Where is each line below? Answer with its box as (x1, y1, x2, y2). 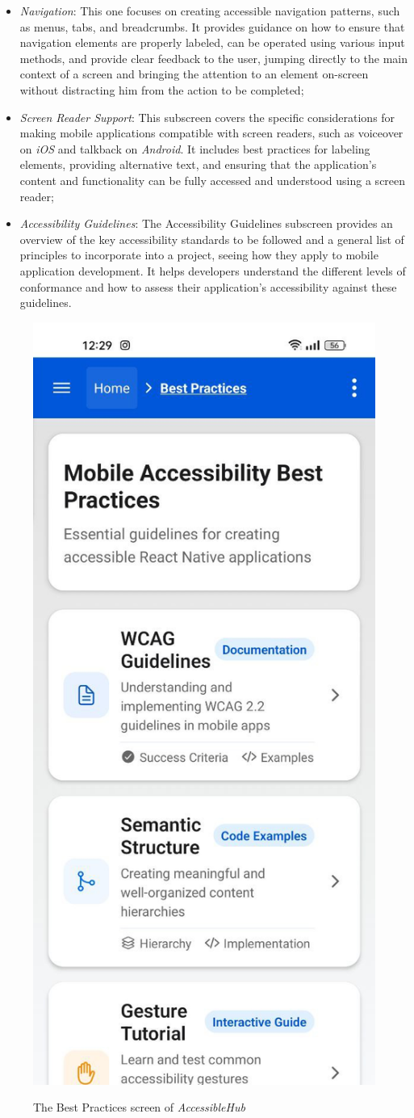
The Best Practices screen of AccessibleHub (33, 1099, 245, 1116)
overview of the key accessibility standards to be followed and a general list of (19, 230, 404, 247)
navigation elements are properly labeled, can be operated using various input (19, 34, 405, 51)
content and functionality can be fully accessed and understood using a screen (19, 171, 406, 188)
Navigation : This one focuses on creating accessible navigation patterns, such (19, 2, 400, 19)
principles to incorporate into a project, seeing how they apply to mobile (19, 246, 378, 263)
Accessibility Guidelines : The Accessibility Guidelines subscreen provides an (19, 215, 393, 232)
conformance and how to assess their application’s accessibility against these (19, 278, 397, 295)
